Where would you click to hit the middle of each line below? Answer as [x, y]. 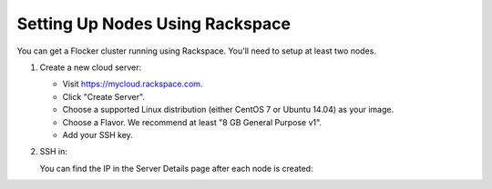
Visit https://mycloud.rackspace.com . [133, 84]
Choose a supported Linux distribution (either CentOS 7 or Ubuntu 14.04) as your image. [228, 110]
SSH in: [54, 152]
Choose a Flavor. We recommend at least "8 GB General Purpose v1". [192, 122]
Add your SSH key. [98, 134]
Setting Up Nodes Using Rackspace [154, 24]
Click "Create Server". [104, 96]
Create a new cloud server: [91, 67]
